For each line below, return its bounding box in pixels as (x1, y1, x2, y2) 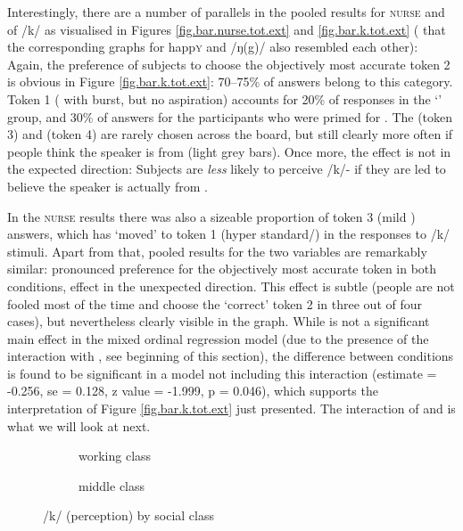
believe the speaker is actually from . (7, 176, 208, 195)
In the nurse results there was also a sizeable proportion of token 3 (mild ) (7, 207, 416, 225)
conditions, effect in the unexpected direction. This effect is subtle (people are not (7, 276, 455, 295)
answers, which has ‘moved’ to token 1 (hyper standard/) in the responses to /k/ (7, 225, 451, 243)
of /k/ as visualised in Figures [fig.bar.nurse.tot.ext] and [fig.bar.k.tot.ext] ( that (7, 20, 446, 38)
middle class (79, 476, 145, 494)
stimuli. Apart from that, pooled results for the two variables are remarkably (7, 241, 427, 260)
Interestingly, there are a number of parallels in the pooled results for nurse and (7, 3, 445, 20)
